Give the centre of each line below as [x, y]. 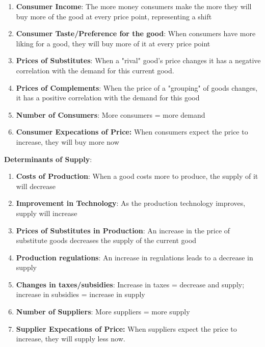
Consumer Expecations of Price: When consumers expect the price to [132, 132]
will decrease [36, 186]
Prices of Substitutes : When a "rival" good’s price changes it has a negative [138, 60]
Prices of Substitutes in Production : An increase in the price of [123, 230]
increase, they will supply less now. [71, 339]
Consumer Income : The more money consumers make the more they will [134, 6]
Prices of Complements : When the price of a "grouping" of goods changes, [137, 87]
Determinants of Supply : [48, 159]
